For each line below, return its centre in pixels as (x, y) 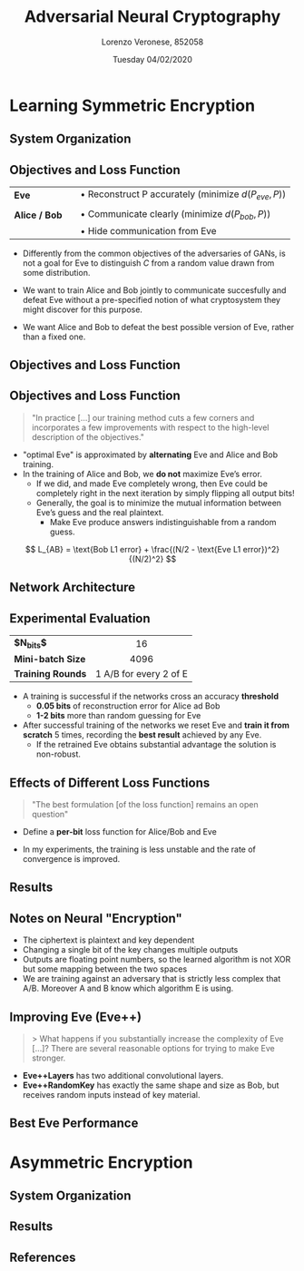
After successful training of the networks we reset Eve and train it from (156, 725)
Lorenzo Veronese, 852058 (152, 42)
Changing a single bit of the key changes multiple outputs (130, 950)
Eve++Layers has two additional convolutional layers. (123, 1075)
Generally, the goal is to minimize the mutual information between (159, 503)
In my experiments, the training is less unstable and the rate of (139, 849)
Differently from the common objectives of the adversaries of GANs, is (154, 253)
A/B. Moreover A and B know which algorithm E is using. (128, 988)
